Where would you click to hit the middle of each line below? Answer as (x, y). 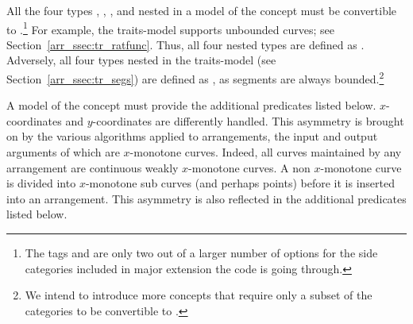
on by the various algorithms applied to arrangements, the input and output (192, 136)
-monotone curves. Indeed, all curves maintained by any (266, 152)
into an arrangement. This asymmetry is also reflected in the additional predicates (206, 198)
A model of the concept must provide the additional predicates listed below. (191, 105)
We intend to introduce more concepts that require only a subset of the (199, 295)
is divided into (41, 183)
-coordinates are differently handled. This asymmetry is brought (248, 120)
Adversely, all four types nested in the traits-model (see (141, 60)
